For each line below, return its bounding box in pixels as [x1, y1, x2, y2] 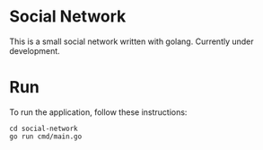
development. [9, 45, 60, 56]
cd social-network [9, 124, 78, 133]
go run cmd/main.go [9, 132, 83, 141]
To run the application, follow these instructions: [9, 106, 188, 118]
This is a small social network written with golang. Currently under [9, 36, 254, 47]
